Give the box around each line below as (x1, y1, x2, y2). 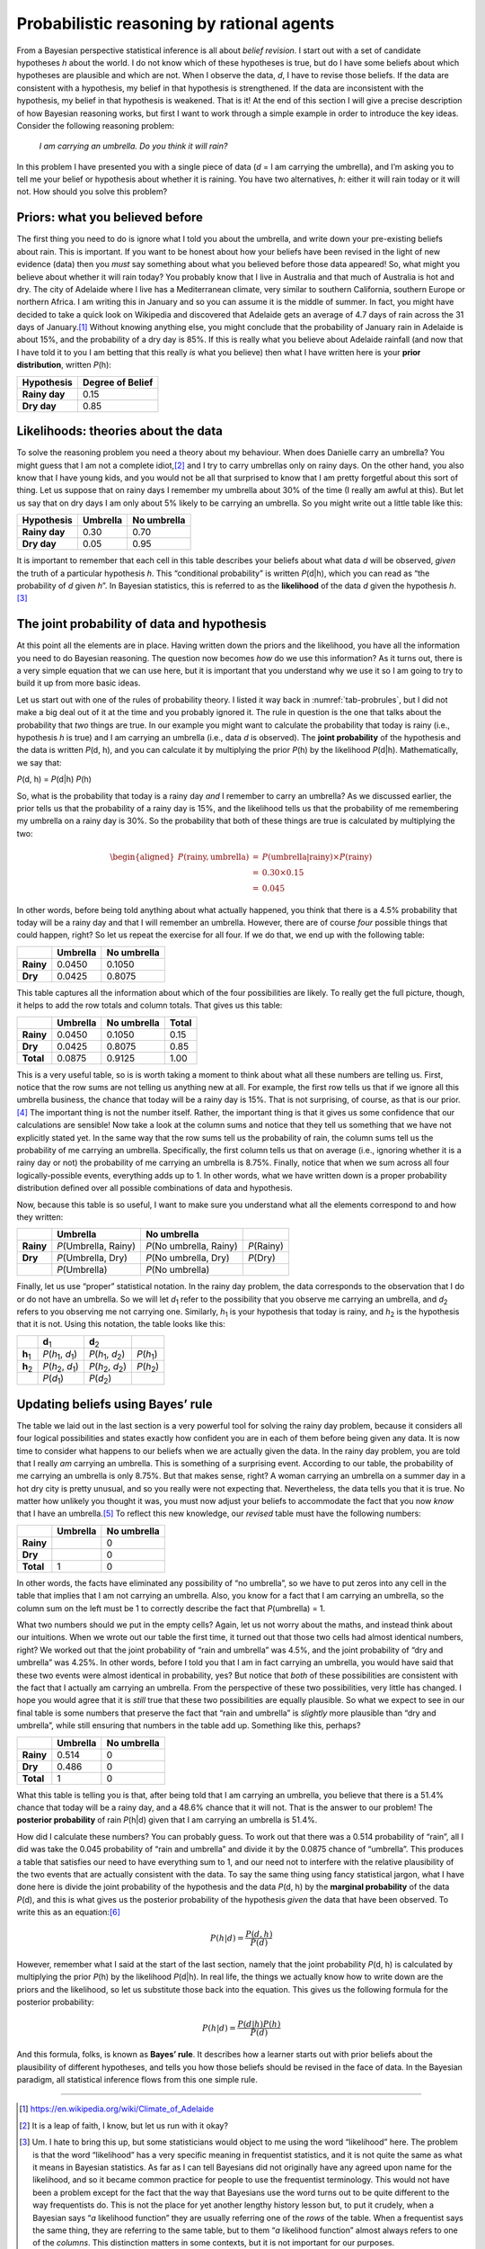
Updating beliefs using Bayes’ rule (16, 1396, 213, 1411)
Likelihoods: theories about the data (16, 424, 224, 439)
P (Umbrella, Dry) (57, 1251, 128, 1264)
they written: (16, 1211, 64, 1223)
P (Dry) (247, 1251, 276, 1264)
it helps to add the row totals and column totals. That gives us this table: (16, 999, 283, 1011)
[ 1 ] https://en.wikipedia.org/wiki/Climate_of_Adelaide (19, 2103, 215, 2114)
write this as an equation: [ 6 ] (16, 1907, 121, 1918)
